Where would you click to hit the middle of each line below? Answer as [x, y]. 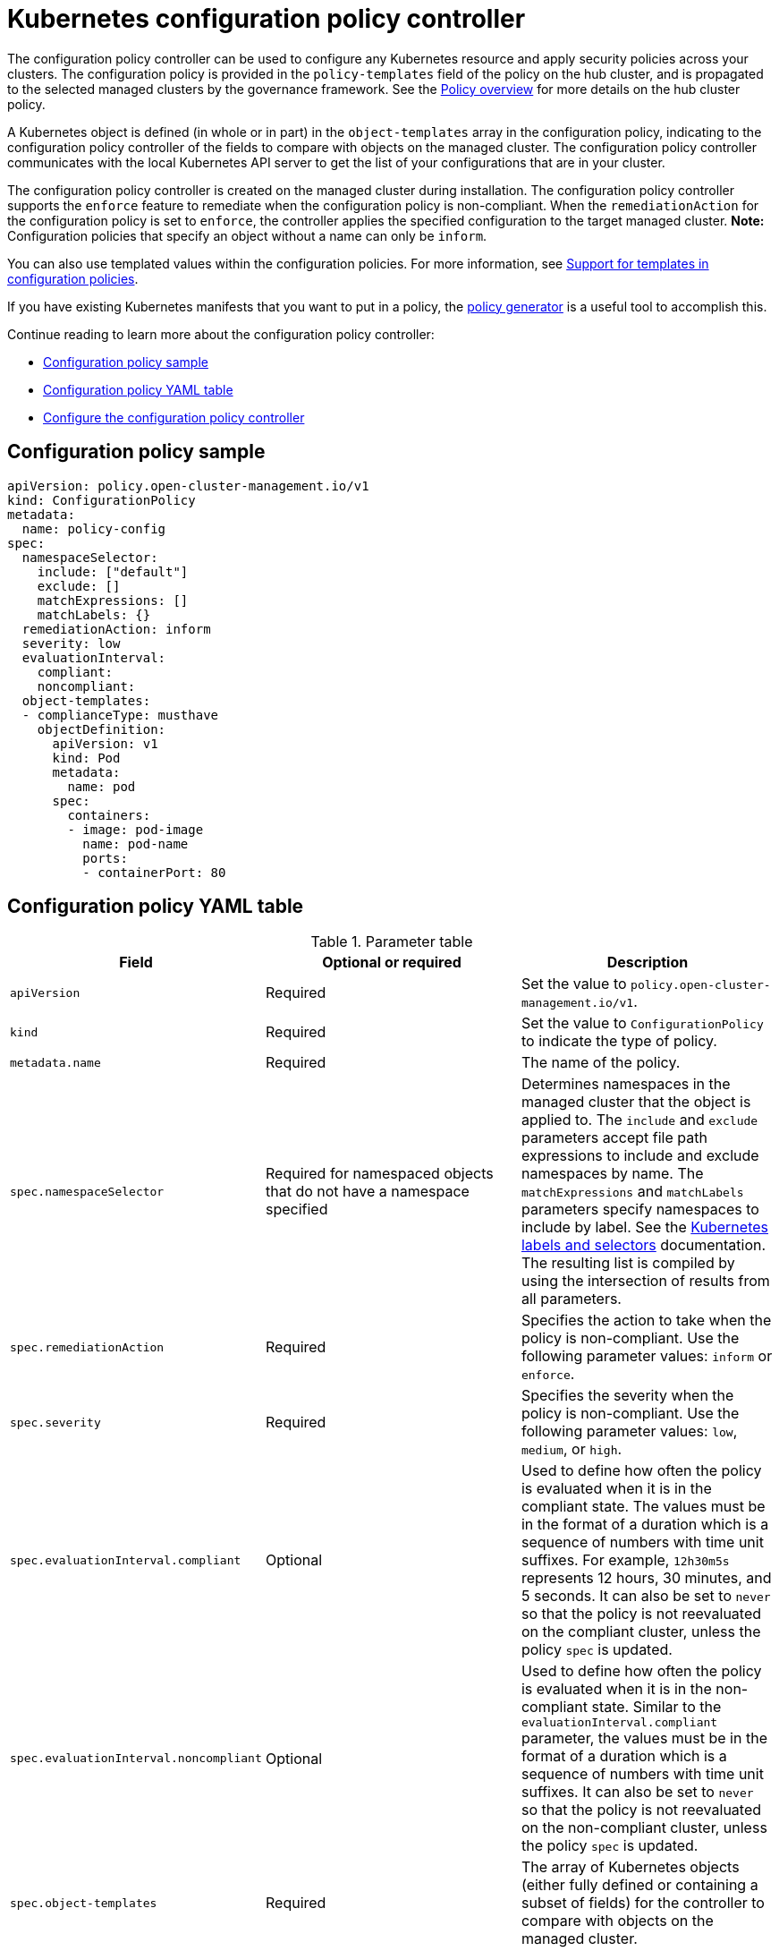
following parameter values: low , [629, 1431]
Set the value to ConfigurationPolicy [642, 1023]
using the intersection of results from [645, 1281]
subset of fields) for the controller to [643, 1903]
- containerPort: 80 [154, 872]
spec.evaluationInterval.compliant [126, 1560]
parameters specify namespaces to [640, 1210]
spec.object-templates [84, 1903]
